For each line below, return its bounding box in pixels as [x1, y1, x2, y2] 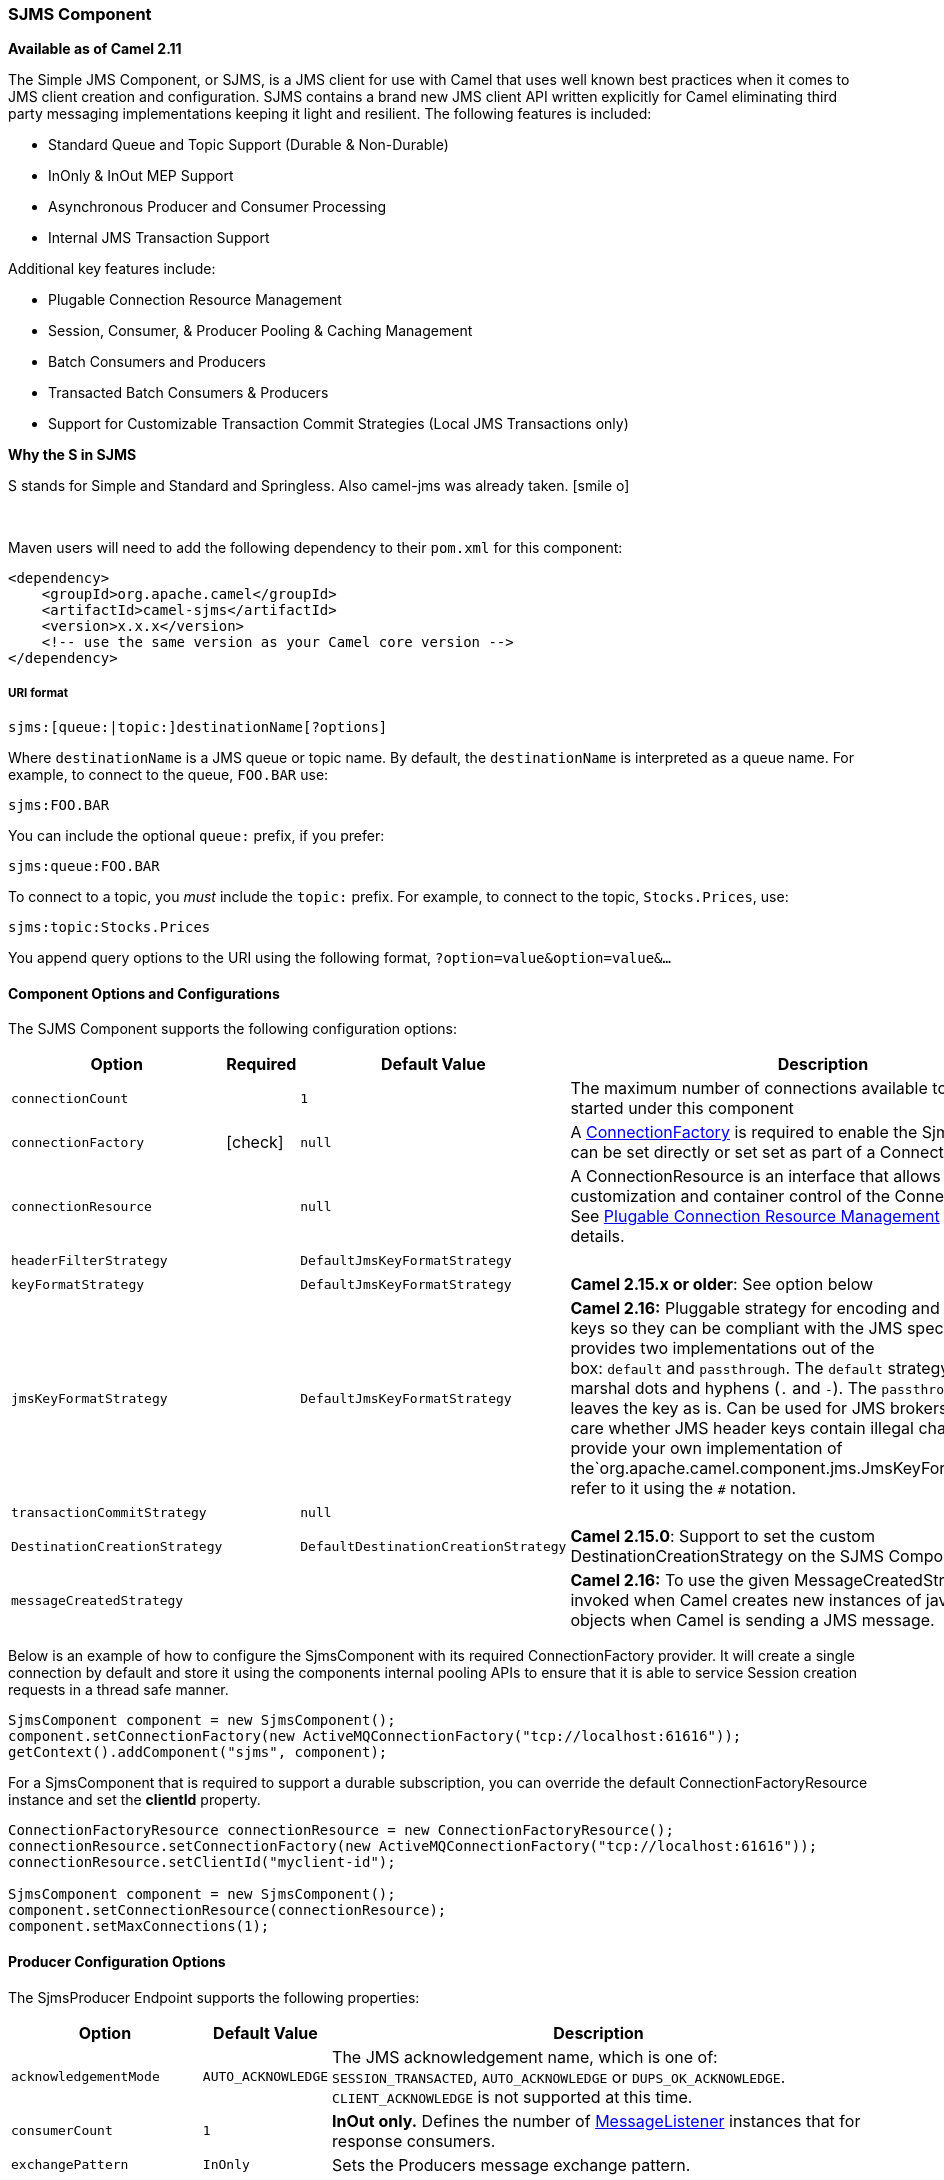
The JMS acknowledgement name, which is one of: [332, 2046, 718, 2067]
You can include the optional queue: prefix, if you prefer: [8, 827, 385, 845]
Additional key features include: [8, 260, 216, 278]
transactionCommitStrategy [11, 1504, 207, 1520]
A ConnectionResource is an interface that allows [570, 1166, 941, 1187]
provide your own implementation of [570, 1438, 843, 1459]
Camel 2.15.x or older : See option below [570, 1274, 874, 1295]
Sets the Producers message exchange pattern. [332, 2154, 691, 2175]
